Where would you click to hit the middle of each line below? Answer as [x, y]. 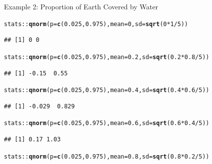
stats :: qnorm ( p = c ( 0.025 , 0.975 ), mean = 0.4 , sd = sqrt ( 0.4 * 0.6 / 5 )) [107, 90]
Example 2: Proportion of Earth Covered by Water [81, 6]
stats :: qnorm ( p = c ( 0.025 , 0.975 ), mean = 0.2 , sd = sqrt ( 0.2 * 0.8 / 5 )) [107, 57]
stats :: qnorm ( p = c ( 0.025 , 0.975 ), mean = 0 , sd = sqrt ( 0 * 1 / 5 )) [96, 24]
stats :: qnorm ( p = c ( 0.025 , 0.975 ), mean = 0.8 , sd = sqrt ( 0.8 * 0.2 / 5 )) [107, 156]
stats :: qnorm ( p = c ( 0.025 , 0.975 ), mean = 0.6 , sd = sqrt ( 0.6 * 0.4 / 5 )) [107, 123]
